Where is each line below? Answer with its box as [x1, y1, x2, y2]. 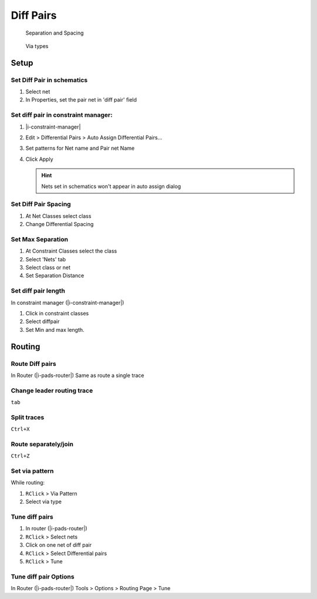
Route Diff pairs [11, 359, 56, 368]
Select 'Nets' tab [25, 255, 66, 263]
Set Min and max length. [25, 326, 85, 333]
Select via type [25, 498, 62, 505]
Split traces [11, 413, 45, 421]
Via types [25, 42, 49, 49]
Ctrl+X [11, 426, 30, 433]
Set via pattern [11, 467, 54, 475]
